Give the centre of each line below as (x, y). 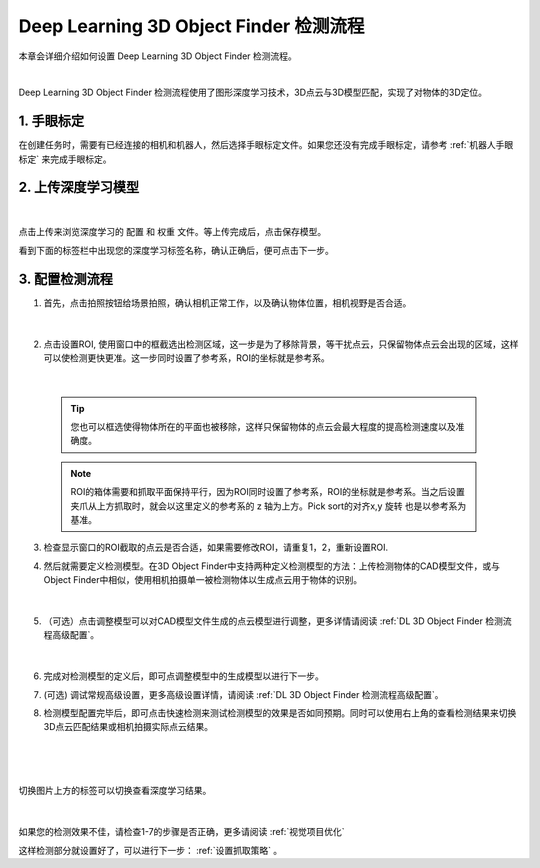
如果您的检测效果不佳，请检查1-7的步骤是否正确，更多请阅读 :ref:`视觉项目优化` (181, 832)
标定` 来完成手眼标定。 (65, 159)
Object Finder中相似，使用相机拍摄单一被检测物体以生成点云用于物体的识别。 (203, 580)
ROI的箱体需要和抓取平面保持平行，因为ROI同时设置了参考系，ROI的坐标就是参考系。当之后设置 (267, 492)
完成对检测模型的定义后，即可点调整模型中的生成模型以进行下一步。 (183, 676)
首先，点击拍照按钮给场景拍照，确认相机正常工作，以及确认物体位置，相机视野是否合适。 (227, 302)
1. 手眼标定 (51, 121)
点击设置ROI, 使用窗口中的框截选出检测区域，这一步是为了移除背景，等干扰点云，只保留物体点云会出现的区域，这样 (281, 344)
